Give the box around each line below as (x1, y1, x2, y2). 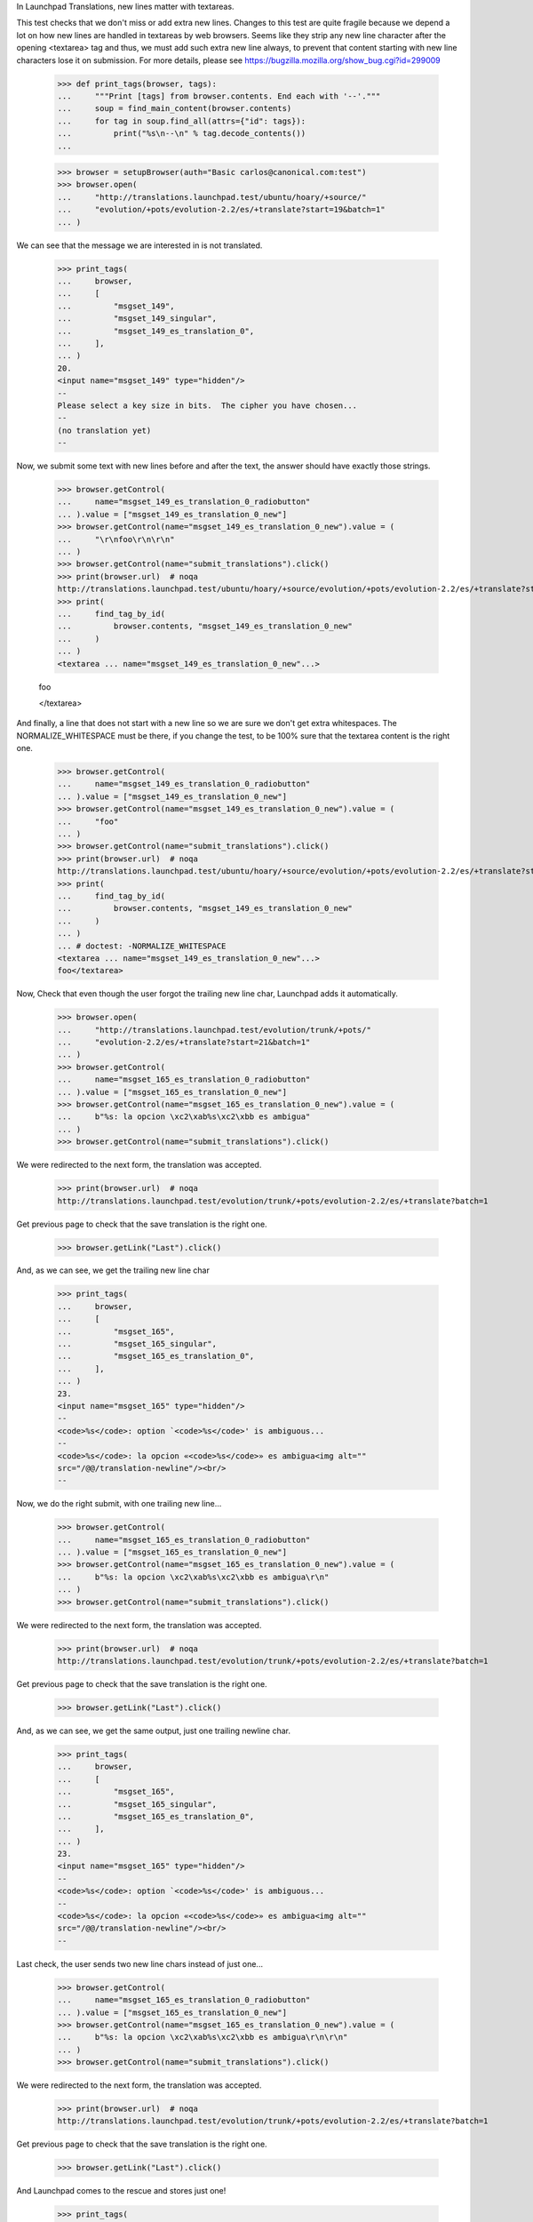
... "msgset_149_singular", (57, 314, 218, 324)
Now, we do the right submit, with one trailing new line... (16, 1499, 222, 1509)
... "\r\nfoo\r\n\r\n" (57, 534, 175, 544)
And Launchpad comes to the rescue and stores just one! (16, 2186, 227, 2196)
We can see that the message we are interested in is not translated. (16, 240, 263, 251)
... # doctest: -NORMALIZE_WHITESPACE (57, 940, 227, 951)
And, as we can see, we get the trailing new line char (16, 1265, 211, 1275)
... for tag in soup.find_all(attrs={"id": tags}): (57, 116, 306, 126)
